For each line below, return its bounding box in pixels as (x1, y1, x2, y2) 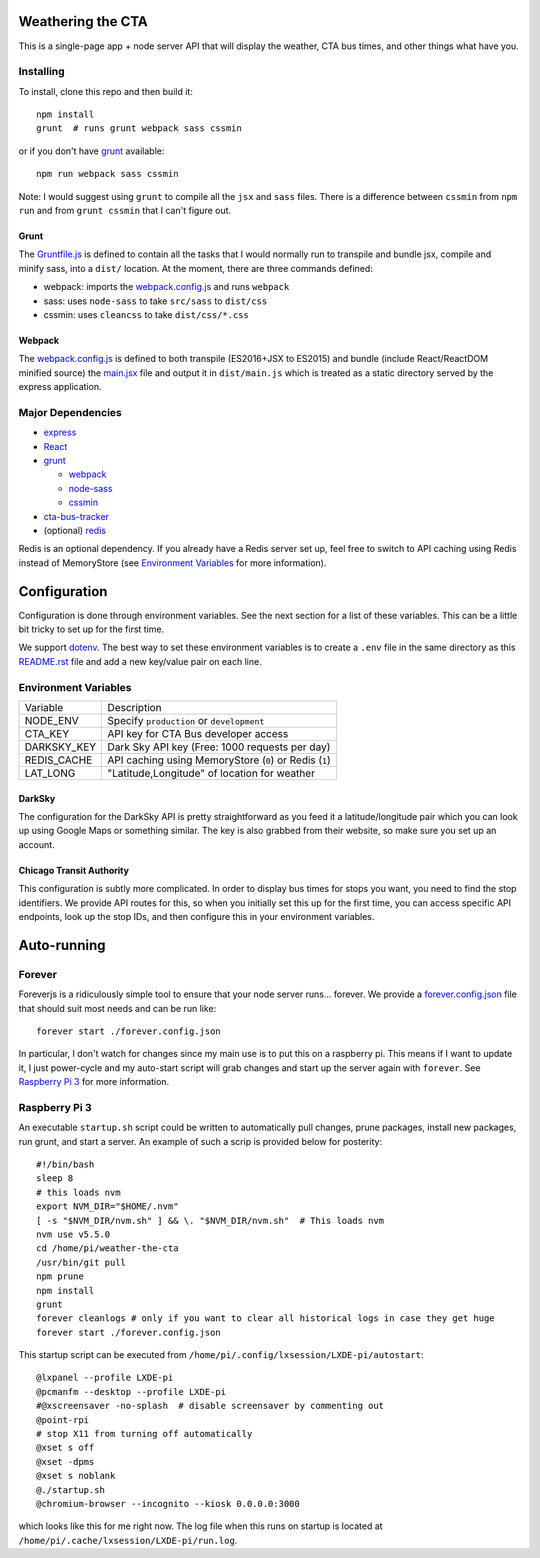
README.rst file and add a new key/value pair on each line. (18, 655, 262, 667)
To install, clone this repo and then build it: (18, 85, 194, 97)
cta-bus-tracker (43, 510, 110, 522)
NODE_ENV (24, 714, 79, 727)
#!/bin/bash (36, 1158, 95, 1170)
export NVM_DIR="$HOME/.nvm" (36, 1201, 179, 1212)
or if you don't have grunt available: (18, 145, 165, 157)
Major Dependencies (18, 405, 122, 419)
